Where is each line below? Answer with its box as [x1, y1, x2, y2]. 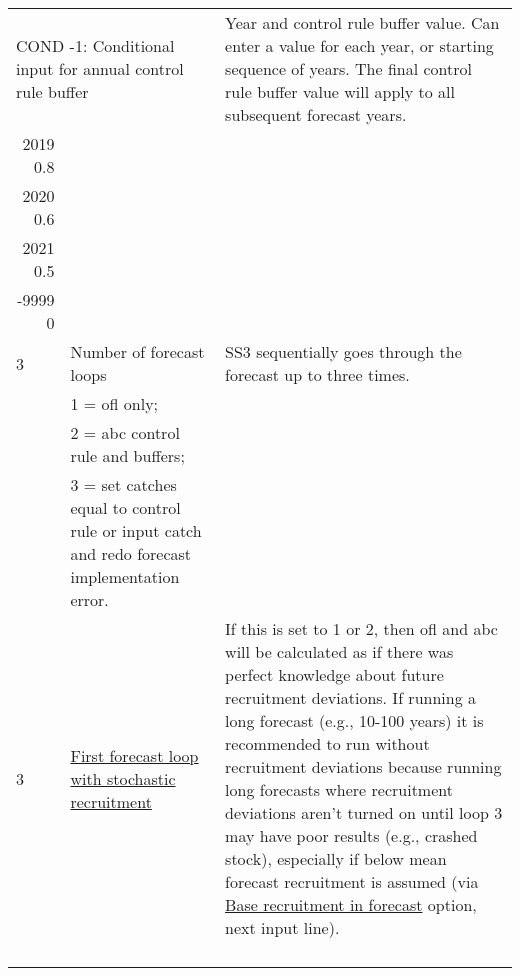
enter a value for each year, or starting [225, 34, 494, 57]
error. [70, 588, 109, 611]
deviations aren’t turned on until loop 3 [225, 801, 503, 824]
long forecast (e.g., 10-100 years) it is [225, 709, 484, 732]
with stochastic [70, 766, 176, 790]
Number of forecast [70, 340, 205, 363]
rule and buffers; [70, 444, 185, 467]
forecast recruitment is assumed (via [225, 870, 479, 893]
